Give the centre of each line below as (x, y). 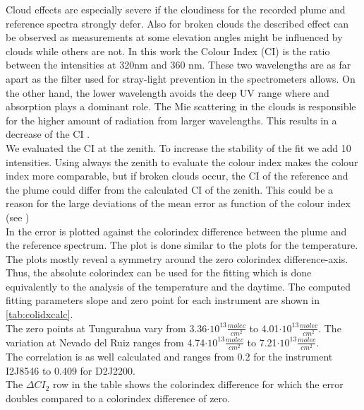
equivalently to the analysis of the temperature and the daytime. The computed (178, 286)
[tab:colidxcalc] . (40, 314)
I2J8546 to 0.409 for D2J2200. (71, 370)
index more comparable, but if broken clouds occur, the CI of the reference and (177, 176)
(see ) (18, 217)
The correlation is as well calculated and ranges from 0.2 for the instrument (169, 356)
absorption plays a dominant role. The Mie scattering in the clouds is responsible (181, 106)
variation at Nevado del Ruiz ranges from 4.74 (105, 342)
